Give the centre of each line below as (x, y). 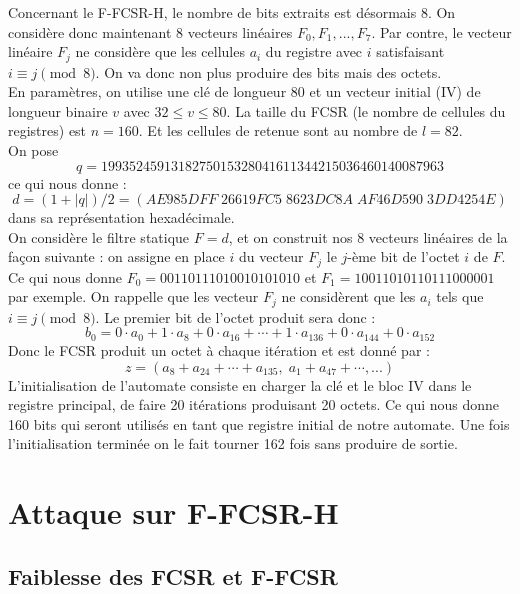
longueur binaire (58, 110)
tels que (460, 296)
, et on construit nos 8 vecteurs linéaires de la (368, 236)
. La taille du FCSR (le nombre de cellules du (366, 110)
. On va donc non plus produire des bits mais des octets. (268, 71)
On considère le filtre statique (99, 236)
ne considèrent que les (348, 296)
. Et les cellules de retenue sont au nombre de (278, 130)
